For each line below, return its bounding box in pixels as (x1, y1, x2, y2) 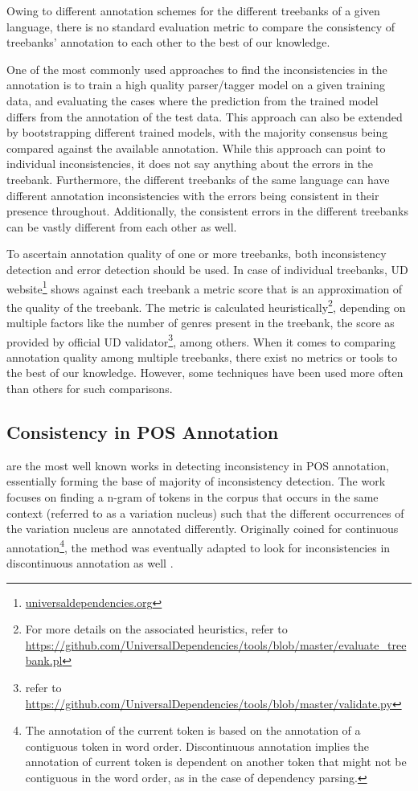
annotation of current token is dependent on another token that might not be (25, 753, 407, 770)
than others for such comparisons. (6, 380, 173, 397)
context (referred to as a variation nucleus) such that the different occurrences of (6, 504, 404, 521)
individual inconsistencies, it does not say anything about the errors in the (6, 155, 374, 172)
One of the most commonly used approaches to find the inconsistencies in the (6, 60, 387, 77)
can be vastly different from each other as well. (6, 218, 237, 235)
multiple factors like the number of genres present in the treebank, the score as (6, 314, 395, 330)
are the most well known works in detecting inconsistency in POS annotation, (6, 457, 389, 473)
